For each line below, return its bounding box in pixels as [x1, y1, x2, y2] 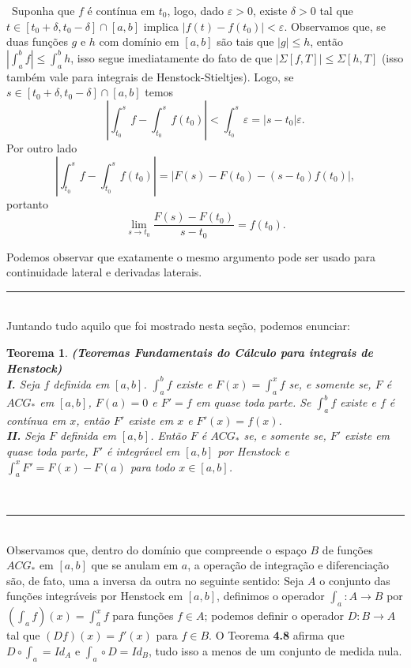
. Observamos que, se [284, 17, 386, 34]
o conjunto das [319, 572, 390, 588]
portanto [6, 195, 48, 212]
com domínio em [99, 33, 179, 50]
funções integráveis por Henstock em [6, 587, 183, 604]
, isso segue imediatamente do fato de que [70, 49, 273, 66]
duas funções [6, 33, 68, 50]
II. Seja [6, 427, 45, 444]
